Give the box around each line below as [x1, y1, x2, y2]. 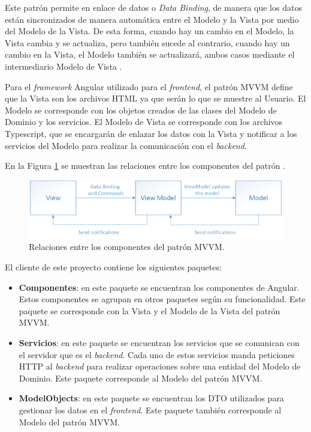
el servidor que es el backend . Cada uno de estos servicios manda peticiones [19, 348, 295, 361]
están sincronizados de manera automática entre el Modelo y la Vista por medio [5, 13, 299, 25]
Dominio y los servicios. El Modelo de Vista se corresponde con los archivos [5, 115, 283, 128]
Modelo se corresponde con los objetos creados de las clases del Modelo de [5, 103, 277, 116]
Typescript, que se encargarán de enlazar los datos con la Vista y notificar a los [5, 127, 297, 139]
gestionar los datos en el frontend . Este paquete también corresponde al [19, 404, 282, 416]
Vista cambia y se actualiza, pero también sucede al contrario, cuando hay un [5, 36, 290, 49]
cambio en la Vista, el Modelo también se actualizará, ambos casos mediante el [5, 48, 295, 61]
